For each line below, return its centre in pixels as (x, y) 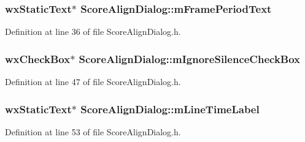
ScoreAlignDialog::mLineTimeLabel (170, 109)
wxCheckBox (38, 58)
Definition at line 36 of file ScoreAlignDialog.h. (93, 32)
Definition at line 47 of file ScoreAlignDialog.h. (93, 82)
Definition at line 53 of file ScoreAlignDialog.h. (93, 131)
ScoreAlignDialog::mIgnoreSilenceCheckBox (190, 58)
